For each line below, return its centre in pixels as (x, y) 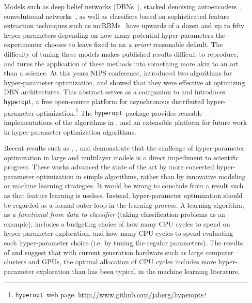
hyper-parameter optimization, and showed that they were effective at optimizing (125, 82)
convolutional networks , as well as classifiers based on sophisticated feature (117, 16)
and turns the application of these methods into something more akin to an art (121, 63)
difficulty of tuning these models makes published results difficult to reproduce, (121, 53)
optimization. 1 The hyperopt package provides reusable (119, 112)
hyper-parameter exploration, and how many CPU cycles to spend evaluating (119, 233)
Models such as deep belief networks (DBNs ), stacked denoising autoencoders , (123, 6)
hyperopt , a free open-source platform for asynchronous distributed (104, 101)
